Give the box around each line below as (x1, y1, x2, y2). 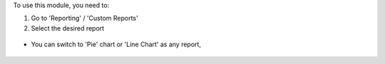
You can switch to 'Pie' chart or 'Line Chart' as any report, (31, 40, 201, 49)
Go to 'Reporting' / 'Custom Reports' (31, 14, 138, 23)
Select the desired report (31, 23, 105, 32)
